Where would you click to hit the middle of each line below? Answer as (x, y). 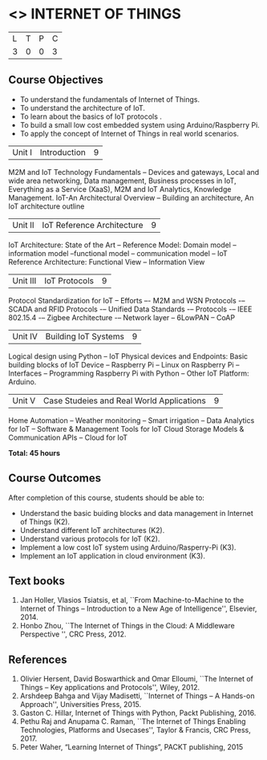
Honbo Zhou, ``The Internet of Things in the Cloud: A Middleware (127, 626)
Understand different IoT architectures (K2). (92, 530)
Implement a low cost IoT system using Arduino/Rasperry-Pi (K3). (128, 547)
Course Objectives (56, 80)
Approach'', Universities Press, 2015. (81, 705)
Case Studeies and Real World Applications (124, 400)
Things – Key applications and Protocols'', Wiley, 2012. (110, 688)
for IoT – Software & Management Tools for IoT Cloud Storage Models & (126, 429)
